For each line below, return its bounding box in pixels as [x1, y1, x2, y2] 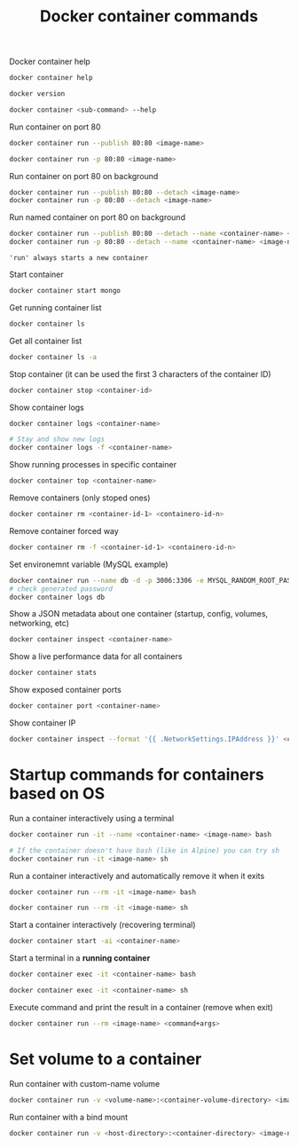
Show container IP [9, 718, 76, 728]
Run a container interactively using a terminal [9, 813, 175, 823]
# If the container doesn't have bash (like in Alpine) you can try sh [9, 845, 279, 855]
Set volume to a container [9, 1049, 202, 1069]
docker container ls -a [9, 352, 98, 361]
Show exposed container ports [9, 685, 122, 695]
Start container [9, 269, 64, 280]
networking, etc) [9, 618, 69, 629]
